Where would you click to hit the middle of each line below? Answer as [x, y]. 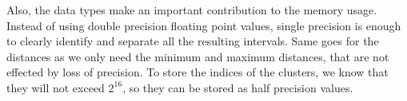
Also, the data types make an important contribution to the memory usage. [192, 10]
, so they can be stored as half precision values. [238, 87]
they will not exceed [56, 87]
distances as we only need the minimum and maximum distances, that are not [198, 56]
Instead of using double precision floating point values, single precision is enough [204, 25]
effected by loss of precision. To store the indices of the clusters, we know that [198, 72]
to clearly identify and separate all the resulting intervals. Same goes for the [193, 41]
